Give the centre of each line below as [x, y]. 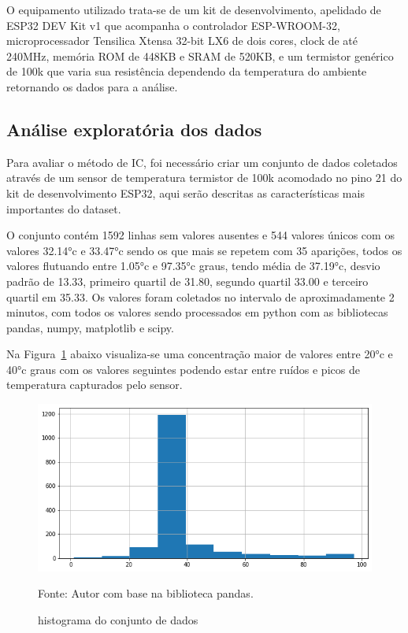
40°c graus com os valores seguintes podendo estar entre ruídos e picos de [183, 369]
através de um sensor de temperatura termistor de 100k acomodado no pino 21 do [204, 178]
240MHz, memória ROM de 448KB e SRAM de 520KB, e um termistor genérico [200, 56]
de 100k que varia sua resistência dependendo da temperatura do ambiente [187, 71]
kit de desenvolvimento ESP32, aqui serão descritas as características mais [185, 192]
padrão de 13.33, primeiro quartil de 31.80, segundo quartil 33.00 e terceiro [187, 281]
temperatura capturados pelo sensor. [95, 385]
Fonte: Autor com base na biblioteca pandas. [146, 593]
